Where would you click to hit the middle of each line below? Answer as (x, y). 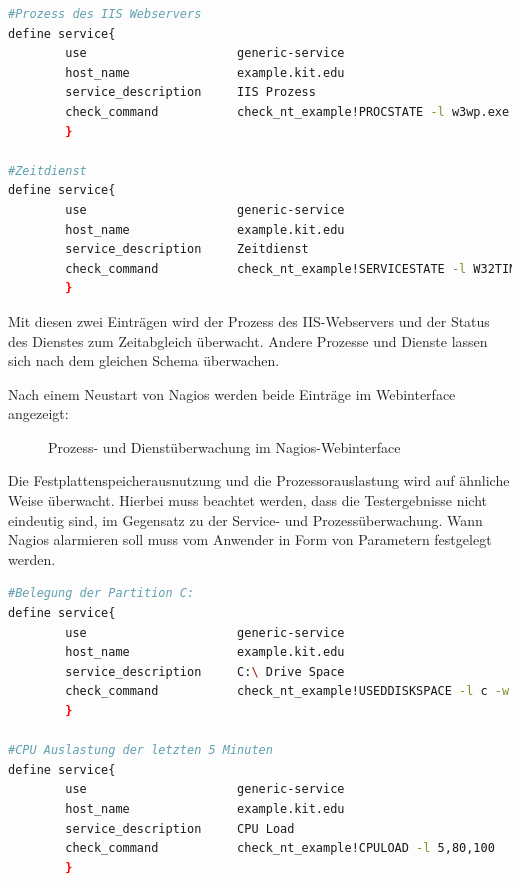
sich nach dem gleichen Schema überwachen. (144, 360)
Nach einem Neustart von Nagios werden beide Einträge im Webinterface (232, 393)
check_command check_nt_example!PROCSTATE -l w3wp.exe (287, 111)
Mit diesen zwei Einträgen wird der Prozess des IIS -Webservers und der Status (249, 320)
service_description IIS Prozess (190, 92)
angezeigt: (38, 413)
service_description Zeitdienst (187, 249)
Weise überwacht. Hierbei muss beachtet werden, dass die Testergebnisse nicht (248, 500)
